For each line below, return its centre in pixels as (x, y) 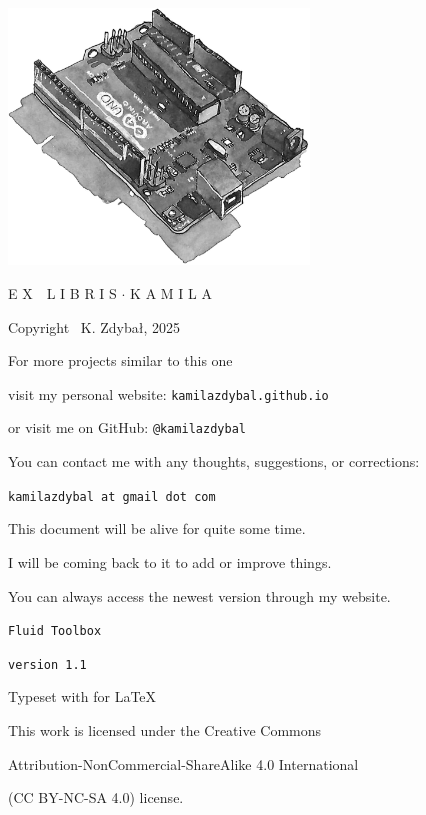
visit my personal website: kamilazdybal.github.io (168, 393)
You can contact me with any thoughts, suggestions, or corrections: (214, 461)
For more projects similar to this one (120, 360)
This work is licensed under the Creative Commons (165, 730)
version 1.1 (47, 664)
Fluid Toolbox (55, 631)
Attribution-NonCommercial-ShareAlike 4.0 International (183, 763)
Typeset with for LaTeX (82, 696)
